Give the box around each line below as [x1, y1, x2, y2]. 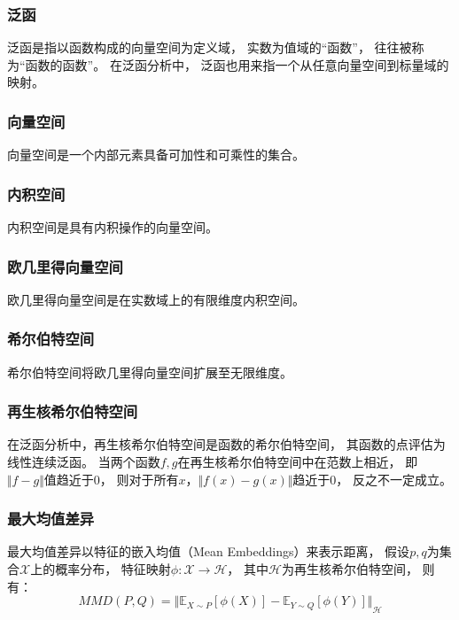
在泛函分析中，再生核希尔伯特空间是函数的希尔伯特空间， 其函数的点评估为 [7, 435, 446, 453]
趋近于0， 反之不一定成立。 [292, 469, 453, 488]
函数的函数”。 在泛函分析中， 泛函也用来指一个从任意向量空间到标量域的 [25, 55, 449, 74]
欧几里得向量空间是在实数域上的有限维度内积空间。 [7, 290, 305, 308]
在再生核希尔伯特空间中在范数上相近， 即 [177, 453, 418, 471]
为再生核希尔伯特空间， [281, 560, 418, 578]
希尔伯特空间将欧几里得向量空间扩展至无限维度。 [7, 362, 292, 381]
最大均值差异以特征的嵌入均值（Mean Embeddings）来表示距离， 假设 [7, 542, 410, 561]
